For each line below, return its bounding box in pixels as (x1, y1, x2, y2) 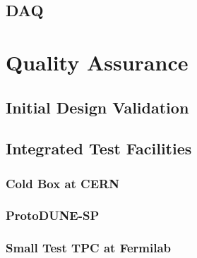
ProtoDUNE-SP (6, 207, 100, 224)
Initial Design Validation (6, 96, 189, 118)
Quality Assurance (6, 47, 189, 76)
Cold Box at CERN (6, 174, 119, 192)
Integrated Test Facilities (6, 137, 192, 159)
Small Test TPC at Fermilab (6, 239, 172, 257)
